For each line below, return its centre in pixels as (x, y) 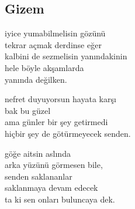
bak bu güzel (28, 110)
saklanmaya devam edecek (51, 188)
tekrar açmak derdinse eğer (53, 44)
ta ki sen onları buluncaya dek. (60, 199)
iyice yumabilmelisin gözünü (55, 33)
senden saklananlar (39, 176)
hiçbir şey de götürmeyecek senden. (68, 133)
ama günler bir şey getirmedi (56, 122)
